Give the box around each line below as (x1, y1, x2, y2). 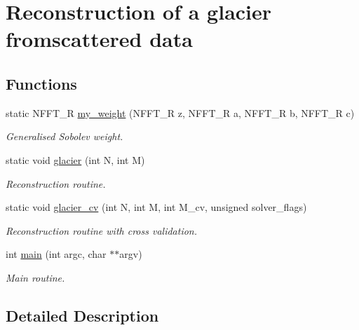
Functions (6, 72, 77, 94)
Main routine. (6, 270, 65, 284)
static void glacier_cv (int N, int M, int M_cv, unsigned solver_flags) (6, 200, 307, 214)
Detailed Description (6, 304, 159, 326)
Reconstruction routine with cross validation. (6, 223, 198, 238)
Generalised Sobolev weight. (6, 129, 123, 144)
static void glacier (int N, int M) (6, 152, 145, 167)
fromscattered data (6, 25, 193, 53)
